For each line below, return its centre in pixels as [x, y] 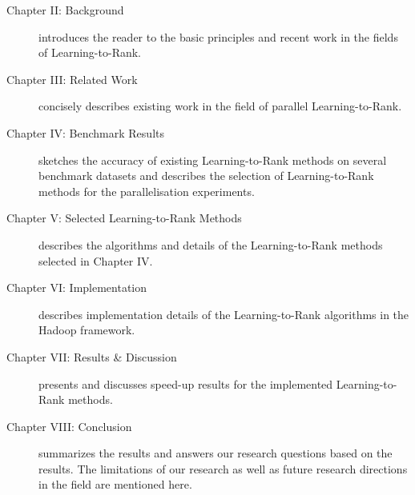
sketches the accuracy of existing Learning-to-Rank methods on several [213, 160]
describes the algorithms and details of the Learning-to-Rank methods [211, 244]
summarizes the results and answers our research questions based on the [216, 453]
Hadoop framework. [87, 330]
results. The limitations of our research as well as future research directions [223, 468]
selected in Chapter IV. [96, 260]
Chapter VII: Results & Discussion [92, 356]
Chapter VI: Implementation [77, 287]
